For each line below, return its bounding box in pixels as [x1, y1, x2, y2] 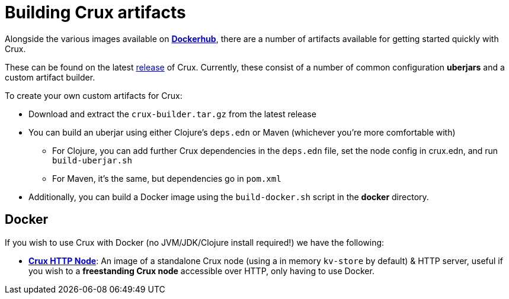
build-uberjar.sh [52, 155, 132, 165]
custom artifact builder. [5, 72, 95, 82]
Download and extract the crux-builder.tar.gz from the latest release [28, 108, 316, 119]
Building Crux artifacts [5, 2, 186, 22]
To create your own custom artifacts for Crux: [5, 90, 183, 101]
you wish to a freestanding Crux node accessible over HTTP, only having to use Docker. [28, 265, 374, 276]
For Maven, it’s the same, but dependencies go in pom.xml [52, 173, 281, 184]
